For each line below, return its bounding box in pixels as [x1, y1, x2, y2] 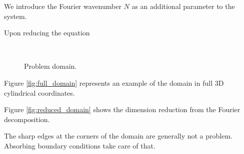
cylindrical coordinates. [4, 87, 75, 98]
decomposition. [4, 114, 50, 124]
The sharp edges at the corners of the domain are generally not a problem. [4, 131, 233, 141]
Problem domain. [24, 61, 77, 71]
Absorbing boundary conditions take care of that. [4, 140, 155, 151]
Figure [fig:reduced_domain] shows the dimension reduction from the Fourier [4, 104, 240, 115]
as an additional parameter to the [131, 1, 235, 11]
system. [4, 10, 27, 21]
